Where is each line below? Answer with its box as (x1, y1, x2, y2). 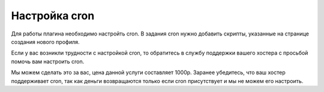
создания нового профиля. (11, 38, 80, 45)
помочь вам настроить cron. (11, 58, 85, 65)
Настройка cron (11, 9, 95, 22)
